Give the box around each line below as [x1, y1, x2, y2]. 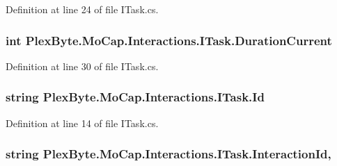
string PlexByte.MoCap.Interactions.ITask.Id [6, 88, 265, 106]
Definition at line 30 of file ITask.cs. [6, 58, 159, 73]
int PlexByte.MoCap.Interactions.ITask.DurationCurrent [6, 31, 332, 49]
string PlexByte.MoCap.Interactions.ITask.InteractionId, [6, 145, 331, 163]
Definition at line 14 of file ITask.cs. [6, 115, 159, 130]
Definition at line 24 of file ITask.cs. [6, 2, 159, 16]
